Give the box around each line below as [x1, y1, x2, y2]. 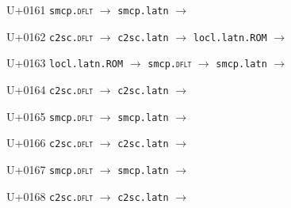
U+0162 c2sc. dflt [6, 28, 94, 44]
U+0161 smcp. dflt [6, 2, 94, 17]
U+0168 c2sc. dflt [6, 187, 94, 204]
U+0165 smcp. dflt [6, 108, 94, 124]
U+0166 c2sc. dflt [6, 134, 94, 151]
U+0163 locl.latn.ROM [6, 55, 124, 71]
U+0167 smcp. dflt [6, 161, 94, 177]
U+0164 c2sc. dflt [6, 81, 94, 97]
